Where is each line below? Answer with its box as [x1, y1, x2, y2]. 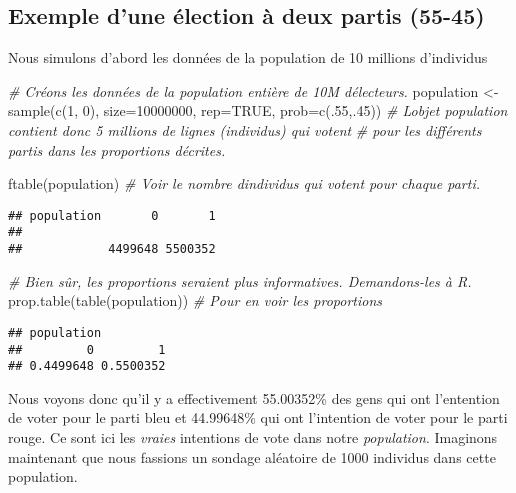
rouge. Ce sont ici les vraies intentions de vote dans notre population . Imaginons [8, 427, 498, 448]
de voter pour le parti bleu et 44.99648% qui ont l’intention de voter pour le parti [8, 407, 508, 428]
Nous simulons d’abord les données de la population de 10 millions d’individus [8, 47, 488, 68]
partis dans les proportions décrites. [8, 139, 226, 160]
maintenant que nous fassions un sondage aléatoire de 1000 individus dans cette [8, 446, 496, 467]
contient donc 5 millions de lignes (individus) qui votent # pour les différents [8, 119, 482, 140]
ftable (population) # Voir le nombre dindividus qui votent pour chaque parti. [8, 173, 481, 194]
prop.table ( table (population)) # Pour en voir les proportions [8, 290, 382, 311]
